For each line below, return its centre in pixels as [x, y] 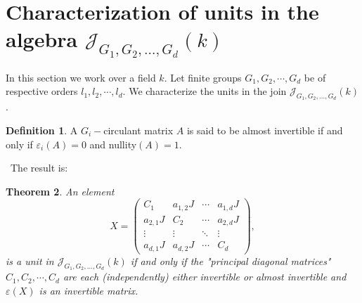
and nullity [113, 144]
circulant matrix [138, 130]
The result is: [39, 168]
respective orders [42, 91]
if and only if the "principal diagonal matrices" [231, 260]
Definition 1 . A [42, 130]
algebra [42, 39]
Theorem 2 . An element [60, 191]
